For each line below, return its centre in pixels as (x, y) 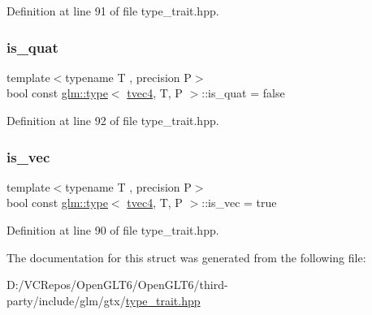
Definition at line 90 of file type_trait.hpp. (113, 230)
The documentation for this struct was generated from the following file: (186, 257)
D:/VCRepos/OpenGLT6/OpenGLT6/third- (117, 285)
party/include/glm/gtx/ (66, 300)
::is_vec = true (239, 203)
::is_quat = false (243, 93)
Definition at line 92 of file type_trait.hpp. (113, 120)
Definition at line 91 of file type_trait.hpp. (113, 11)
